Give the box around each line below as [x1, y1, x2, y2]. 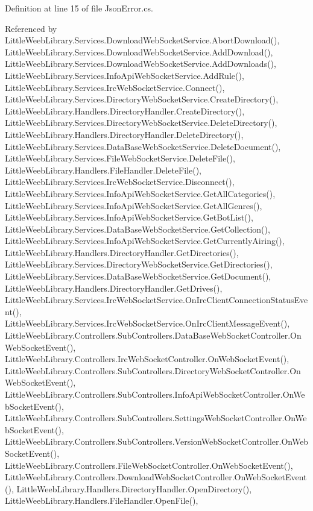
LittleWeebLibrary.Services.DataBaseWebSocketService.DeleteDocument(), [5, 140, 281, 152]
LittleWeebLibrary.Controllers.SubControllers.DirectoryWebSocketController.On [5, 364, 301, 377]
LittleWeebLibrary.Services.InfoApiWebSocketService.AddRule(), [5, 69, 244, 81]
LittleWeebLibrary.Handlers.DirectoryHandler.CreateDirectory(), [5, 104, 245, 117]
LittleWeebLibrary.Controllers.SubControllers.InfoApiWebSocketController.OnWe [5, 388, 305, 400]
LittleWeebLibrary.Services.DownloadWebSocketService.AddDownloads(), [5, 57, 276, 70]
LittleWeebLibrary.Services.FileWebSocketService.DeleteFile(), [5, 152, 235, 165]
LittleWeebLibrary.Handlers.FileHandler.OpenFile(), [5, 494, 198, 507]
